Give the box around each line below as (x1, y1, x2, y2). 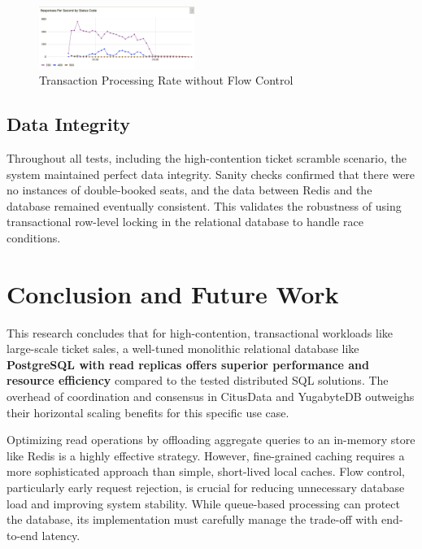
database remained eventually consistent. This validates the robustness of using (7, 197, 402, 214)
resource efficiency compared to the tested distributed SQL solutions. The (7, 372, 389, 389)
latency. (41, 526, 80, 543)
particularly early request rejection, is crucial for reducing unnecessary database (7, 478, 405, 495)
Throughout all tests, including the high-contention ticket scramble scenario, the (7, 149, 407, 166)
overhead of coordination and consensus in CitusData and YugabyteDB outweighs (7, 387, 415, 404)
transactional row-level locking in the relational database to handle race (7, 213, 363, 230)
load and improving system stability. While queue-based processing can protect (7, 495, 400, 512)
